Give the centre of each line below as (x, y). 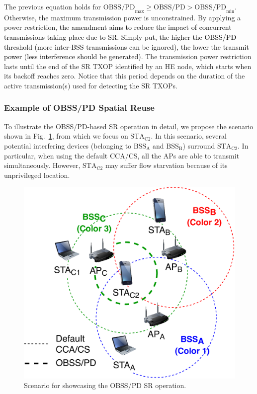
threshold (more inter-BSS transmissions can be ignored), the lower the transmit (127, 46)
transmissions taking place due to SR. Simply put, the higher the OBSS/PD (120, 37)
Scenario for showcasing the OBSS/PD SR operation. (105, 385)
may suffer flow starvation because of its (166, 165)
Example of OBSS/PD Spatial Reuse (79, 108)
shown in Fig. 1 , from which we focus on (66, 136)
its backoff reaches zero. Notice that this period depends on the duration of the (125, 76)
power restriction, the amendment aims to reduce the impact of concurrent (118, 27)
